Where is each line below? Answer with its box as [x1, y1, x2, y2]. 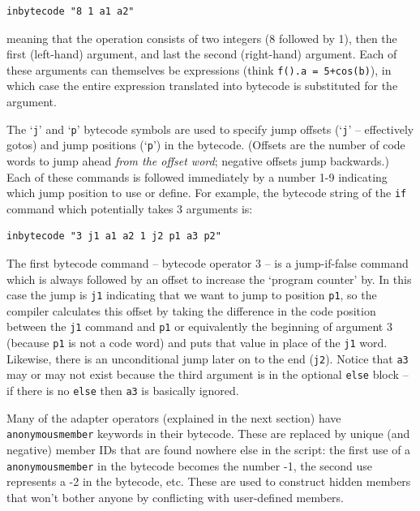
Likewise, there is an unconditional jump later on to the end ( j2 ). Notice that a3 [6, 350, 409, 367]
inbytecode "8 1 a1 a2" [6, 6, 135, 17]
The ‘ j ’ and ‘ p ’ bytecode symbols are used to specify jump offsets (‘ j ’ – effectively [6, 120, 414, 137]
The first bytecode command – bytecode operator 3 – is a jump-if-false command [6, 254, 409, 271]
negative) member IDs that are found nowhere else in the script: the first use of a [6, 440, 411, 457]
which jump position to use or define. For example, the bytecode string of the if [6, 184, 407, 201]
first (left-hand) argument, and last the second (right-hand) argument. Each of [6, 45, 397, 62]
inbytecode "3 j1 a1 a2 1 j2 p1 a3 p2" [6, 230, 221, 243]
